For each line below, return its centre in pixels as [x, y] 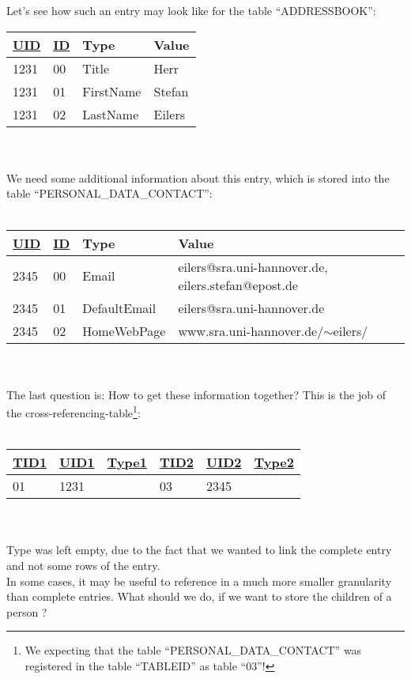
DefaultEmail [119, 307]
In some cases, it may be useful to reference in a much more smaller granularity [199, 581]
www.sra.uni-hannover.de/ [251, 330]
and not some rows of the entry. [83, 565]
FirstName [112, 91]
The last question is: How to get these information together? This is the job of [196, 394]
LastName [111, 114]
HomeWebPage [124, 330]
